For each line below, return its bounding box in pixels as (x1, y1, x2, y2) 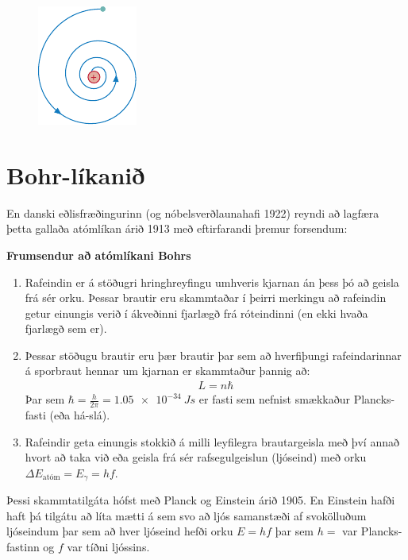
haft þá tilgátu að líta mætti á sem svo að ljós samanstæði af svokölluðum (6, 507, 367, 523)
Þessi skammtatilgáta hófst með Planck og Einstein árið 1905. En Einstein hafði (6, 492, 395, 508)
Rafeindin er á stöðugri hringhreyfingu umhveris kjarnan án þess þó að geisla (25, 273, 399, 290)
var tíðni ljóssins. (67, 538, 150, 554)
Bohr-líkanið (6, 158, 145, 191)
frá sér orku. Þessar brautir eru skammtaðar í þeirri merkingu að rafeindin (25, 289, 387, 306)
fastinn (6, 538, 40, 554)
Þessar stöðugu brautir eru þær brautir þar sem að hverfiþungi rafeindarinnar (25, 346, 402, 363)
